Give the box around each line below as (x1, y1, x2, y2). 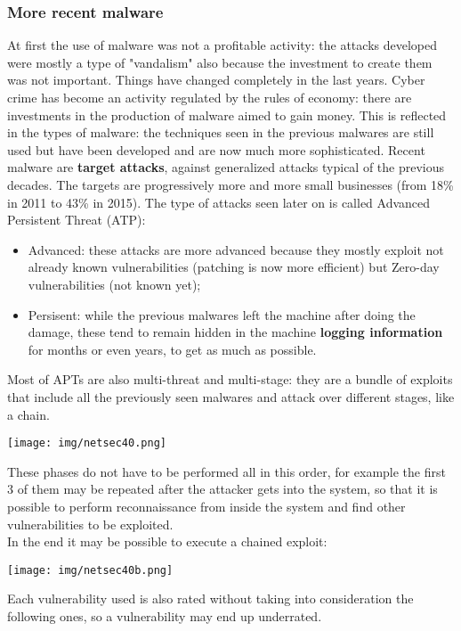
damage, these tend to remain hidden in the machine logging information (28, 323, 443, 341)
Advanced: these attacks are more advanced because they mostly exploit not (28, 240, 444, 258)
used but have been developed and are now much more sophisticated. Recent (7, 140, 425, 159)
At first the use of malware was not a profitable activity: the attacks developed (7, 36, 437, 54)
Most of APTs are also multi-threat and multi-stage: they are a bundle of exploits (7, 370, 453, 389)
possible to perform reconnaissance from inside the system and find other (7, 496, 406, 515)
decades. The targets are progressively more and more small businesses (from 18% (7, 175, 454, 193)
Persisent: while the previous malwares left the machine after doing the (28, 305, 416, 324)
